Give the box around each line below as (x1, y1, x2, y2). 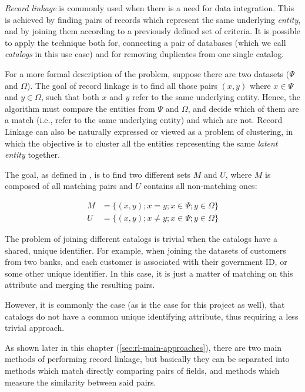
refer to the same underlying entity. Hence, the (132, 91, 301, 103)
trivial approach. (5, 321, 65, 334)
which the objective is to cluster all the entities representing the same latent (5, 137, 278, 149)
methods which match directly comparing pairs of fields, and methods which (5, 364, 280, 376)
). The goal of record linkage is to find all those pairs (27, 79, 217, 91)
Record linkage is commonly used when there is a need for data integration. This (5, 2, 294, 14)
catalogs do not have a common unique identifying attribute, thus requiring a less (5, 310, 299, 322)
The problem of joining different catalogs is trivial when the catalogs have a (5, 232, 277, 244)
